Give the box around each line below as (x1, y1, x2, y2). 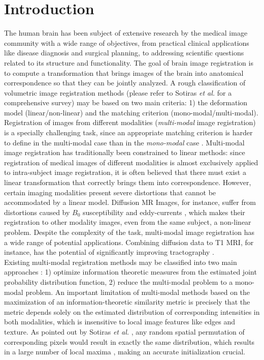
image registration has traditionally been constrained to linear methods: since (4, 147, 245, 158)
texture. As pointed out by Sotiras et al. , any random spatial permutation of (4, 326, 245, 337)
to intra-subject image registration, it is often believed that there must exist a (4, 167, 246, 177)
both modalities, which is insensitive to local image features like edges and (4, 316, 236, 327)
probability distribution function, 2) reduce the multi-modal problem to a (4, 276, 233, 287)
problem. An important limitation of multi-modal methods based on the (25, 286, 250, 297)
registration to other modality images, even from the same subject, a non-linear (4, 217, 251, 227)
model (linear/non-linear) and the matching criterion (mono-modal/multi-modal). (4, 107, 258, 117)
